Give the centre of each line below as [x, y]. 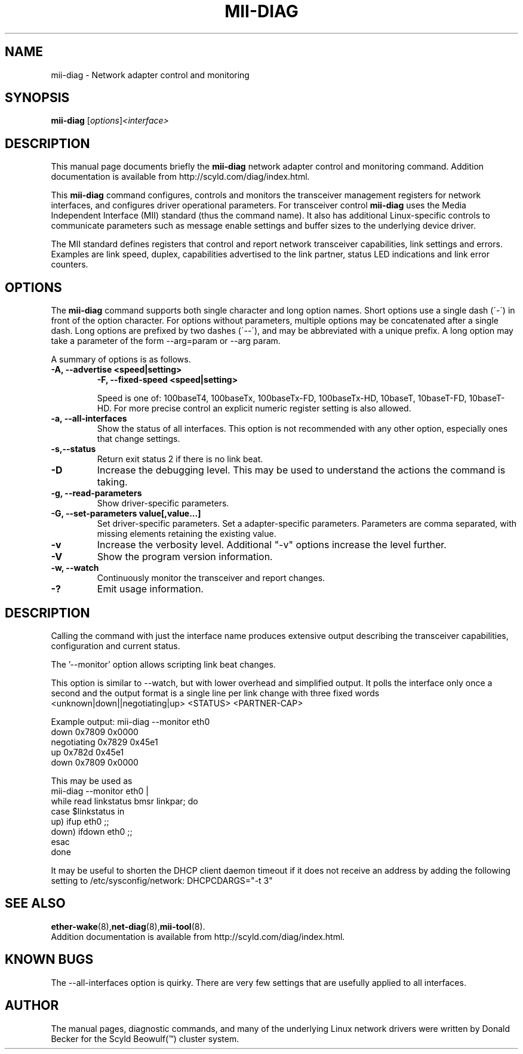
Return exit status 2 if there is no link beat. [180, 459]
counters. [70, 265]
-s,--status [73, 449]
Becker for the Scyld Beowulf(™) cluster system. [145, 1038]
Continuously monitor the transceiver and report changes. [211, 578]
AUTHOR [32, 1006]
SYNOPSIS [37, 98]
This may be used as [92, 780]
